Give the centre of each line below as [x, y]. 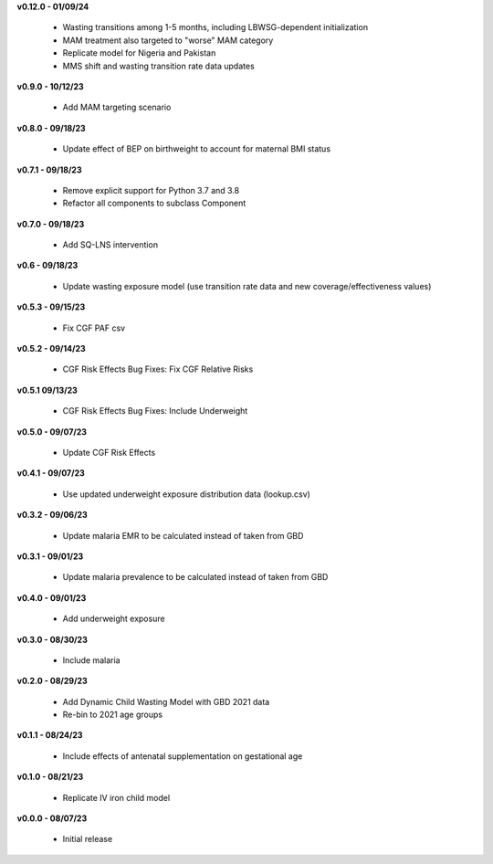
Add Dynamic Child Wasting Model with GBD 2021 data [166, 701]
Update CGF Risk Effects [109, 452]
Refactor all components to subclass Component [154, 203]
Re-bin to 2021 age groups [113, 715]
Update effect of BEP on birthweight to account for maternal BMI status [197, 149]
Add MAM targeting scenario [117, 107]
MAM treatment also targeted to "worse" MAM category [168, 40]
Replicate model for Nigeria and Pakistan [139, 53]
